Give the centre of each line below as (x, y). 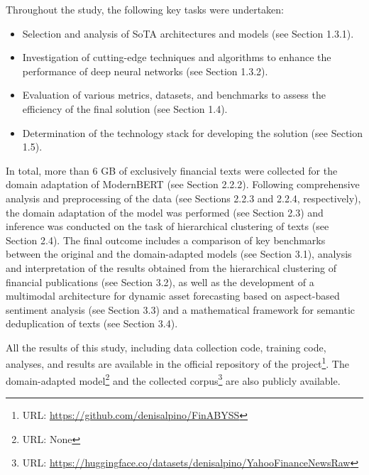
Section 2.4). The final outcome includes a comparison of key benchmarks (166, 240)
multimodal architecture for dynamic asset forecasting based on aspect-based (173, 296)
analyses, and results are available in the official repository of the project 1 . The (177, 363)
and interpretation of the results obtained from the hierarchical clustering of (171, 267)
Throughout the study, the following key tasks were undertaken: (145, 9)
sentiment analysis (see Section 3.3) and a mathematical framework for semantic (181, 309)
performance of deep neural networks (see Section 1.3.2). (145, 71)
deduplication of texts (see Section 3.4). (92, 323)
